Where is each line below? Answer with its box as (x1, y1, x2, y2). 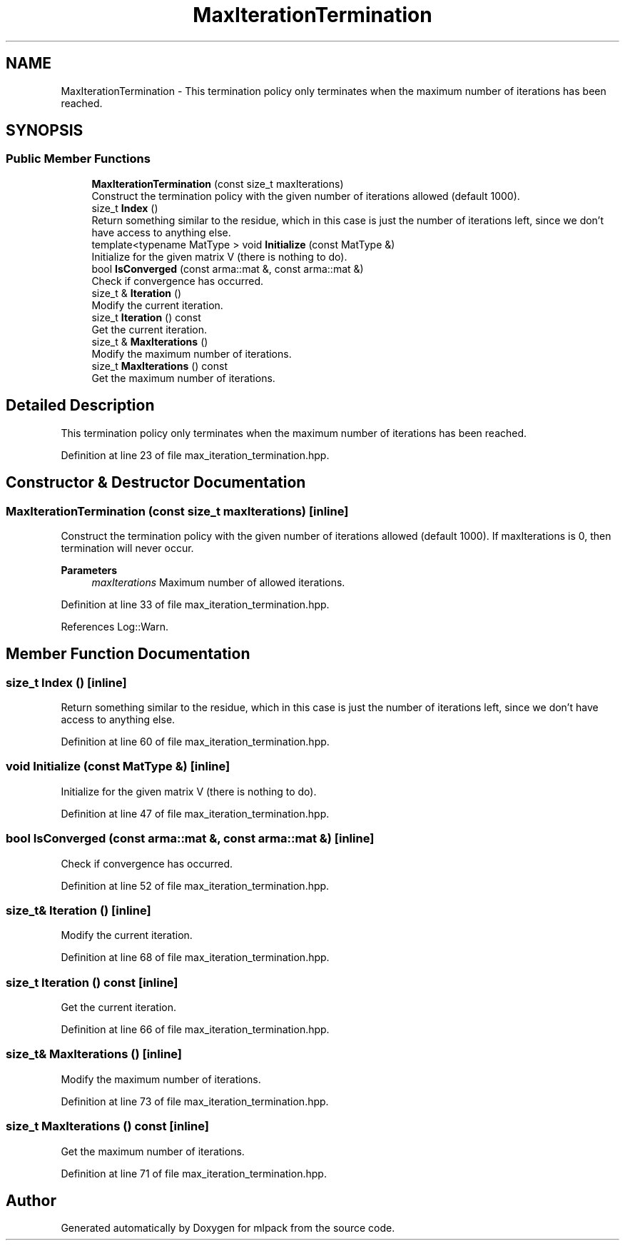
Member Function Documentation (6, 645, 250, 663)
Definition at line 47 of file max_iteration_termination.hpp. (61, 807, 330, 820)
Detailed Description (6, 396, 155, 415)
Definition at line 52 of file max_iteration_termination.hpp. (61, 879, 330, 892)
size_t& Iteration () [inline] (6, 903, 151, 918)
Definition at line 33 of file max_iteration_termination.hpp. (61, 598, 330, 611)
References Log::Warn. (61, 620, 168, 633)
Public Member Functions (6, 151, 151, 166)
